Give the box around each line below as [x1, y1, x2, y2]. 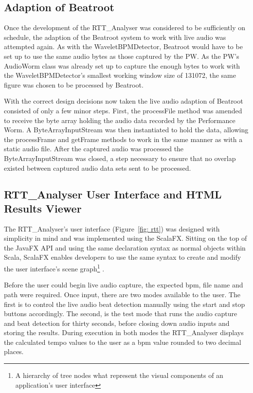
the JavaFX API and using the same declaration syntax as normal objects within [4, 242, 246, 252]
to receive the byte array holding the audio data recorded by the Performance [4, 115, 235, 125]
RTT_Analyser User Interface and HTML [4, 186, 222, 201]
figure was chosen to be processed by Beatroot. [4, 79, 144, 89]
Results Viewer [4, 200, 82, 215]
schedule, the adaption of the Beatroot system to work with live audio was [4, 32, 226, 42]
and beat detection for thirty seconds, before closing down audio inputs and [4, 318, 230, 328]
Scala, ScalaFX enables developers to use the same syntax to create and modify [4, 252, 241, 262]
